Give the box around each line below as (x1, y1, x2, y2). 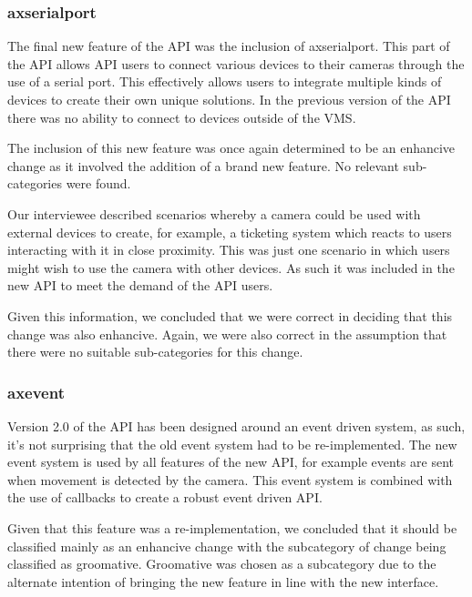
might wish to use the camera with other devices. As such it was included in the (7, 258, 455, 277)
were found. (66, 174, 131, 193)
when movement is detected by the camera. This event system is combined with (7, 470, 453, 489)
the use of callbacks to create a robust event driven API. (7, 488, 323, 507)
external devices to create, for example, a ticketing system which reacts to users (7, 222, 452, 241)
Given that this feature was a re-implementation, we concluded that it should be (7, 518, 457, 537)
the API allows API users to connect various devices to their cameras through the (7, 54, 465, 73)
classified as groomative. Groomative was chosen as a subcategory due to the (7, 554, 436, 573)
